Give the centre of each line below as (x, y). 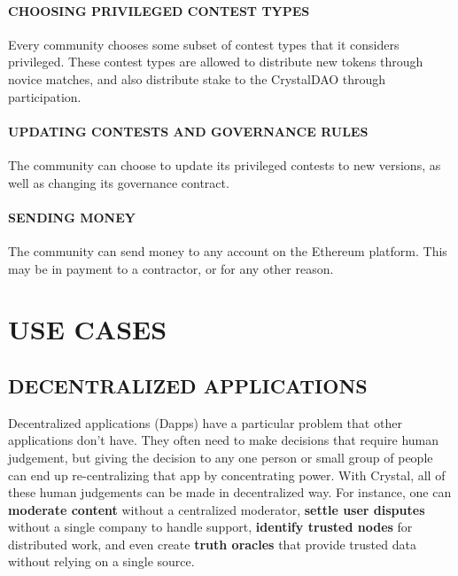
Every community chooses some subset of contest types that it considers (204, 44)
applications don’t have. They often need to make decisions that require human (224, 440)
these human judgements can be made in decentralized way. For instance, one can (230, 492)
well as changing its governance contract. (119, 182)
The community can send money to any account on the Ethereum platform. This (228, 250)
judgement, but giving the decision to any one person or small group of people (221, 457)
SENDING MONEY (72, 217)
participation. (45, 96)
